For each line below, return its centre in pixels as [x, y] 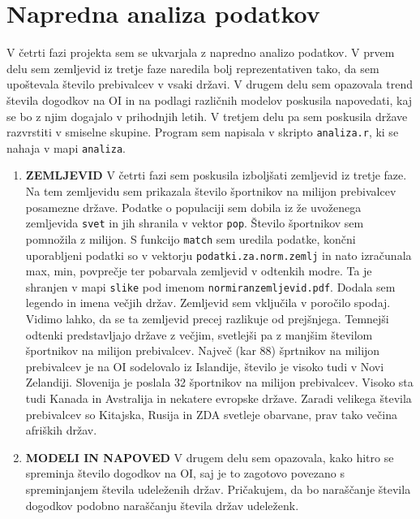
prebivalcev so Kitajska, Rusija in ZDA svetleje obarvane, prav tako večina [211, 414]
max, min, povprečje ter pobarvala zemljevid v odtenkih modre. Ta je [199, 271]
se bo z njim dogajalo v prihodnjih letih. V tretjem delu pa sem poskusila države [207, 116]
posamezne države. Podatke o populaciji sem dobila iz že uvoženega [193, 207]
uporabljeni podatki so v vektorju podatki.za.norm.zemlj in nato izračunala [219, 255]
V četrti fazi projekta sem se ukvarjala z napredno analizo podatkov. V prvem [201, 52]
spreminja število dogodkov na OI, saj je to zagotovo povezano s [185, 473]
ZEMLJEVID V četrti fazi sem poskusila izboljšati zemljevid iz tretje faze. [216, 175]
